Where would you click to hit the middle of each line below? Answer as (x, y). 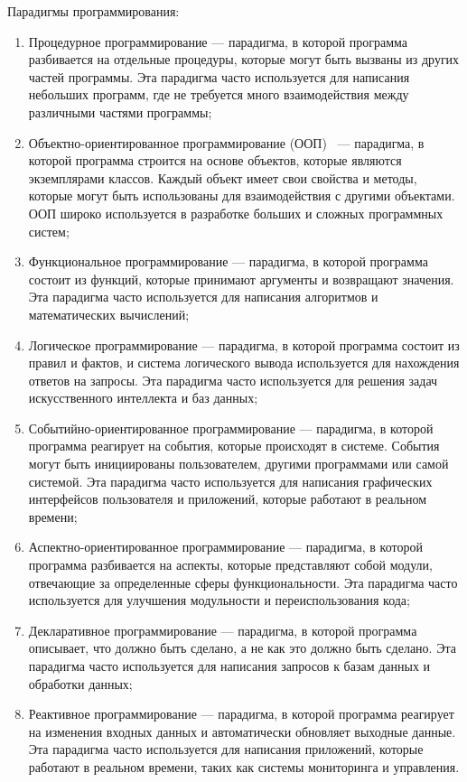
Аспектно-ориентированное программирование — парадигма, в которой (225, 547)
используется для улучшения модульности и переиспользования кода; (219, 600)
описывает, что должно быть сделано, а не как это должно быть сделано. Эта (242, 648)
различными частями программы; (120, 112)
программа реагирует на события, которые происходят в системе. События (234, 446)
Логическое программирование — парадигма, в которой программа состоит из (244, 344)
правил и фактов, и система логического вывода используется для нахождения (244, 363)
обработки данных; (80, 683)
